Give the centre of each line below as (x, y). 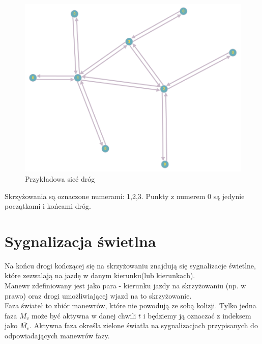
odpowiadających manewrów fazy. (57, 336)
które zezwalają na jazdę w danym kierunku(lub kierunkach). (100, 275)
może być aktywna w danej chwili (84, 315)
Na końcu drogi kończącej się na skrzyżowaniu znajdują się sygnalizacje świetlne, (130, 265)
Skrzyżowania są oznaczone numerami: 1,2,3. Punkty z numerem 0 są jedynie (125, 196)
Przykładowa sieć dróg (60, 178)
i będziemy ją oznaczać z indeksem (197, 315)
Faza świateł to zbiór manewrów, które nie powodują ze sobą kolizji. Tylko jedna (130, 305)
